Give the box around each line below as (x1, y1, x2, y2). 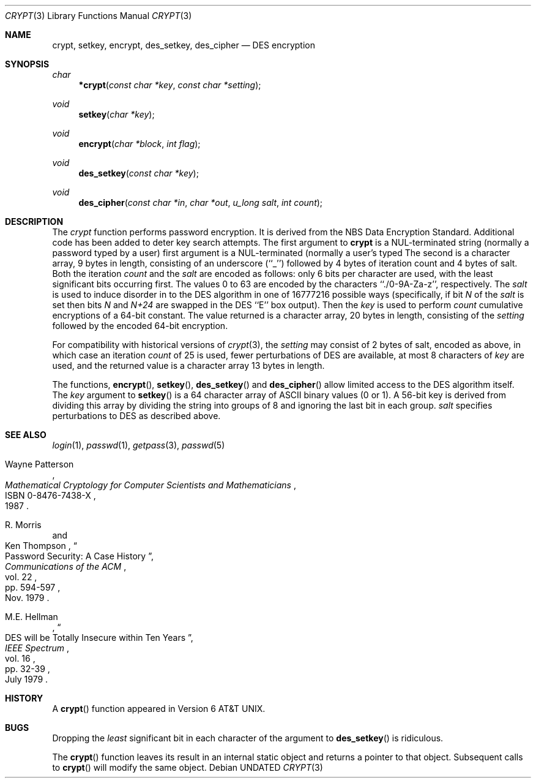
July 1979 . (5, 674, 48, 684)
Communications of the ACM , (5, 561, 127, 572)
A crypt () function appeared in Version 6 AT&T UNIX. (52, 703, 266, 714)
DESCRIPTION (5, 216, 64, 227)
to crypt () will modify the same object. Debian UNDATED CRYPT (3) (52, 762, 323, 773)
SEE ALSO (5, 429, 47, 440)
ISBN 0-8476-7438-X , (5, 490, 96, 501)
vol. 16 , (5, 653, 35, 664)
